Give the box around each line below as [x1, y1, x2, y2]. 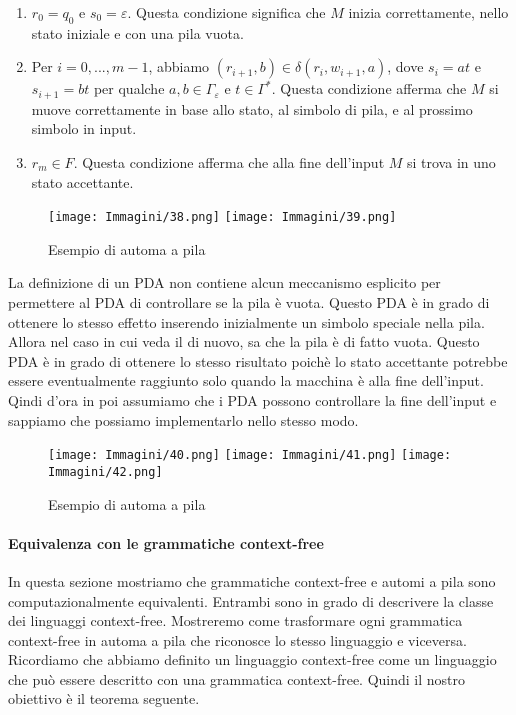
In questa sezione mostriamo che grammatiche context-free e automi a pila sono [8, 570, 496, 591]
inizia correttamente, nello [348, 2, 509, 22]
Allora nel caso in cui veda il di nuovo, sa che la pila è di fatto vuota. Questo [8, 331, 480, 352]
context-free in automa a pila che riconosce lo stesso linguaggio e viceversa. [8, 629, 467, 650]
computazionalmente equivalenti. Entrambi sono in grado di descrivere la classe [8, 590, 494, 611]
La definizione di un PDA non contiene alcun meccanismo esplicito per [8, 272, 441, 293]
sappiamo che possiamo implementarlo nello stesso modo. [8, 409, 359, 430]
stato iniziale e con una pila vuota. [31, 22, 244, 43]
